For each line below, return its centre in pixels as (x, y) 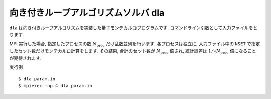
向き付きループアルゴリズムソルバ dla (87, 13)
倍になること (243, 51)
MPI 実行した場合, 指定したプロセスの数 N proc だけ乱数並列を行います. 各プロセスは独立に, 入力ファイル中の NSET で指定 (135, 45)
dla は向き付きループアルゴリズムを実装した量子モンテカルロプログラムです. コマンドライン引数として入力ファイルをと (133, 28)
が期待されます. (26, 58)
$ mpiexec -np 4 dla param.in (55, 86)
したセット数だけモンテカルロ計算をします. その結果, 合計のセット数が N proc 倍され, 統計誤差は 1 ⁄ (111, 51)
